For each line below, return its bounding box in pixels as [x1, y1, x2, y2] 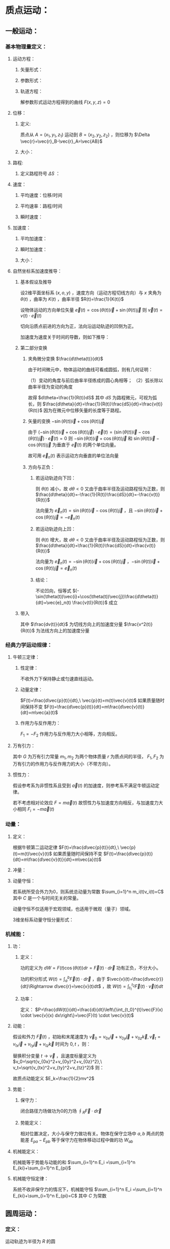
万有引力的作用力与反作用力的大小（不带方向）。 [12, 760, 114, 767]
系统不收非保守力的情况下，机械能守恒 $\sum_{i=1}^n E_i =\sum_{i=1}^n [12, 1186, 162, 1192]
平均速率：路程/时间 [20, 202, 63, 209]
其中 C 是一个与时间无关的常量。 [12, 895, 81, 901]
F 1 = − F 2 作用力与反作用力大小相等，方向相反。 [20, 730, 120, 738]
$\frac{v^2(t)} [124, 621, 153, 627]
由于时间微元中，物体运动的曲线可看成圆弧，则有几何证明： [27, 366, 153, 372]
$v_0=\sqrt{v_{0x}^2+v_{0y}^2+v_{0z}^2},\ [12, 1058, 102, 1064]
